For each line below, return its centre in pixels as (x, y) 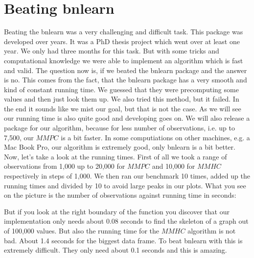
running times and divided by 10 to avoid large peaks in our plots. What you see (125, 185)
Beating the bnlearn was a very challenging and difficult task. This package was (124, 32)
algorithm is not (212, 231)
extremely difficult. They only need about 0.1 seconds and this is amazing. (115, 250)
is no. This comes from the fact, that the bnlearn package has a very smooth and (126, 80)
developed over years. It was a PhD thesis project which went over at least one (122, 41)
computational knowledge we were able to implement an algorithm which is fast (124, 60)
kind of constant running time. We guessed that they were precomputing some (121, 89)
